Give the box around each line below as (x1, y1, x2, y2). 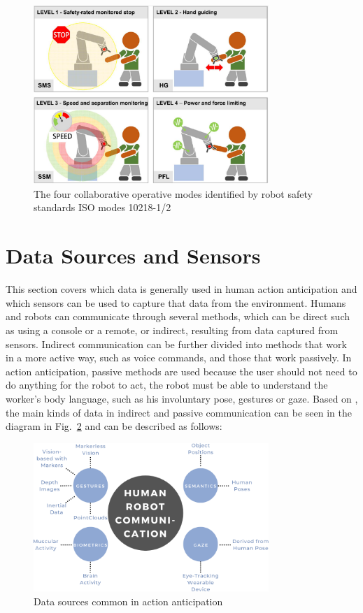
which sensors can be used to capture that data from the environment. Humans (6, 295, 346, 310)
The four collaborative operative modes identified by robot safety (34, 186, 313, 201)
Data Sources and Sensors (6, 241, 261, 270)
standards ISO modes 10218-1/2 (34, 200, 171, 215)
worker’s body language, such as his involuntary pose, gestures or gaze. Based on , (6, 391, 358, 405)
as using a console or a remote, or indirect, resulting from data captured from (6, 322, 339, 337)
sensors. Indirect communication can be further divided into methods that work (6, 336, 347, 351)
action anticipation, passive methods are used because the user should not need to (6, 363, 357, 378)
